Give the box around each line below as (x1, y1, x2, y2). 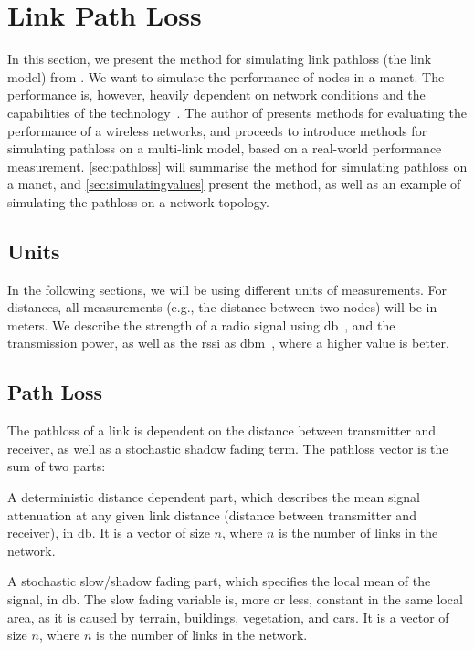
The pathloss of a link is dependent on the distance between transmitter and (7, 421, 437, 440)
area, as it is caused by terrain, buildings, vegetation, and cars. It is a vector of (7, 607, 449, 626)
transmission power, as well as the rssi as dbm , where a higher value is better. (7, 333, 449, 352)
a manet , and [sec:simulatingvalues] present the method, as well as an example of (7, 174, 461, 194)
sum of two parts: (7, 456, 106, 476)
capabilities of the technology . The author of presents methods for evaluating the (7, 102, 467, 121)
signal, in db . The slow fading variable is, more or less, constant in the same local (7, 590, 463, 608)
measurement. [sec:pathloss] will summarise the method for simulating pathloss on (7, 156, 468, 175)
